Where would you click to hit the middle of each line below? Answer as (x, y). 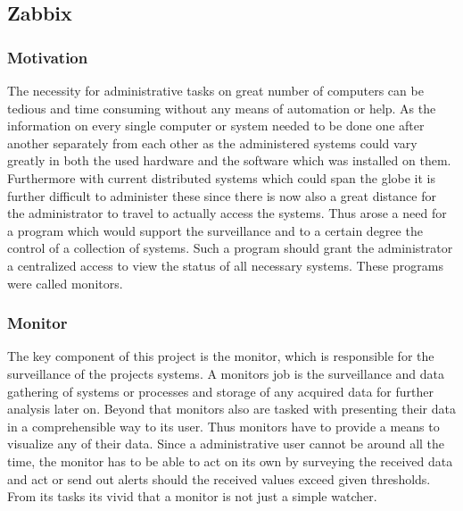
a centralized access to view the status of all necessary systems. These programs (225, 265)
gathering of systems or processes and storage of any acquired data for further (221, 391)
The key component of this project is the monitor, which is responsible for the (221, 356)
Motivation (48, 57)
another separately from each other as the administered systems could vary (212, 142)
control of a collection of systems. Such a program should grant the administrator (230, 248)
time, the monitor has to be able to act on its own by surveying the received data (230, 461)
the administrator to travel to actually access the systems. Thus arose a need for (227, 213)
